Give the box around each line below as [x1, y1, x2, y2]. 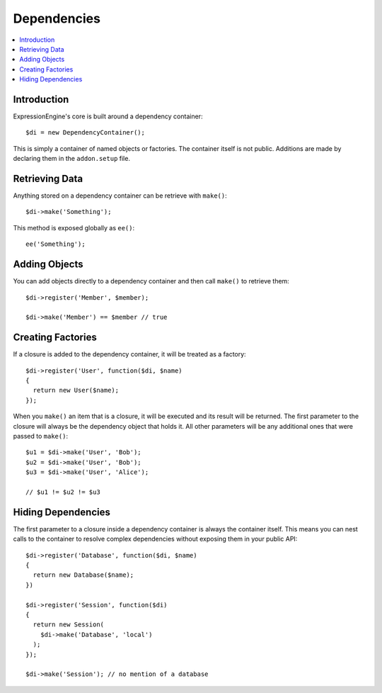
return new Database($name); [33, 571, 134, 579]
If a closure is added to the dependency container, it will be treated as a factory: [13, 350, 247, 359]
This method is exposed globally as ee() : [13, 223, 135, 232]
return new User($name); [33, 386, 120, 395]
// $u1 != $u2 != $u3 [25, 488, 100, 496]
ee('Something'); [25, 240, 86, 248]
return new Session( [33, 621, 105, 629]
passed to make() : [13, 432, 69, 440]
